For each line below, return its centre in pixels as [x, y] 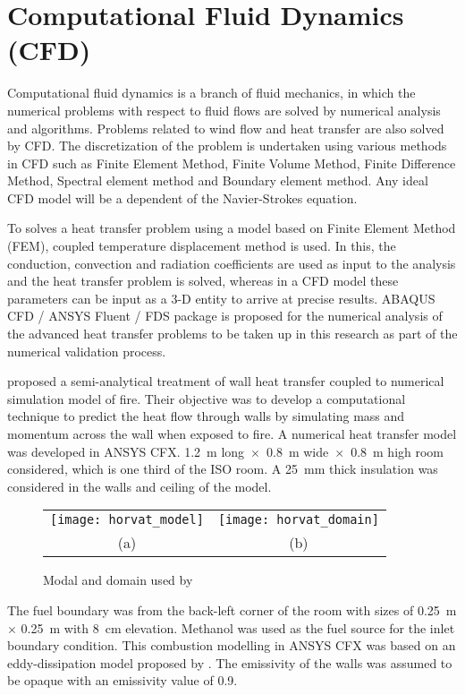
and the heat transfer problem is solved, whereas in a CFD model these [203, 281]
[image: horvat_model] [127, 520]
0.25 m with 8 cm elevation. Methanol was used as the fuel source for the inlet [238, 627]
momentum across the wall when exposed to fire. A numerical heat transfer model [232, 433]
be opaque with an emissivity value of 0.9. [123, 680]
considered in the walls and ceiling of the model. [139, 486]
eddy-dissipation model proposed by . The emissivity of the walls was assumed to [230, 662]
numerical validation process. [87, 351]
